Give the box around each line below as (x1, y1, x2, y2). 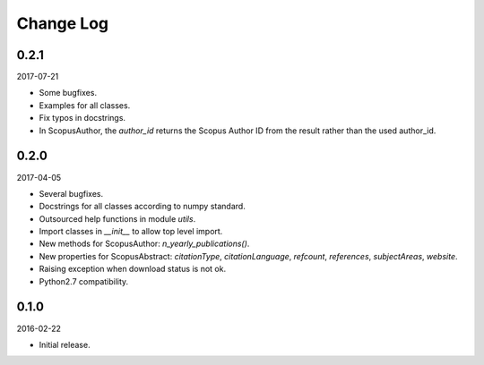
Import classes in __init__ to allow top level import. (39, 226, 223, 237)
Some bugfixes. (39, 88, 98, 98)
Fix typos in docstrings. (39, 113, 125, 123)
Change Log (16, 13, 109, 33)
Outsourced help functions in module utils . (39, 213, 196, 224)
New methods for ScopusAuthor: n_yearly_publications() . (39, 238, 250, 250)
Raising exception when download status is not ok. (39, 264, 227, 275)
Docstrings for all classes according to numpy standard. (39, 201, 246, 212)
